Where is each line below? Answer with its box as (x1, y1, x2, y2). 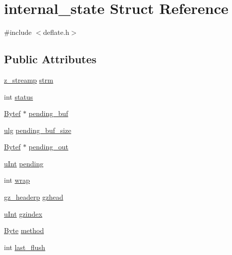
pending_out (28, 141, 68, 152)
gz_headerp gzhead (4, 192, 63, 202)
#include (4, 27, 32, 37)
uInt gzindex (4, 208, 42, 219)
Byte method (4, 225, 44, 236)
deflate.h (43, 27, 69, 37)
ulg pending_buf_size (4, 125, 71, 135)
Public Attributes (4, 51, 97, 67)
